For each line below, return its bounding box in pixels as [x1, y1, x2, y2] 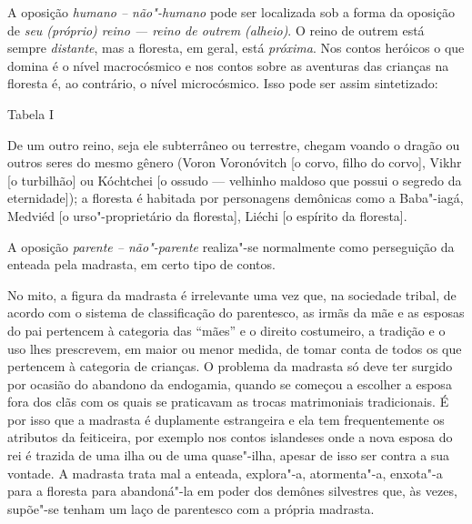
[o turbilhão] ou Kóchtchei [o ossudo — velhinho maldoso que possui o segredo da [7, 170, 462, 189]
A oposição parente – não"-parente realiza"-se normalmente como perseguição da [7, 237, 455, 256]
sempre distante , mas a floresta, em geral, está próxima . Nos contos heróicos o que [7, 38, 465, 57]
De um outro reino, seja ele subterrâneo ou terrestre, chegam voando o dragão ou [7, 135, 460, 154]
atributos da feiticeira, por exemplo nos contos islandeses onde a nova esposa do [7, 428, 453, 447]
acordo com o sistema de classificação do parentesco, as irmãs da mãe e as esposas [7, 303, 465, 322]
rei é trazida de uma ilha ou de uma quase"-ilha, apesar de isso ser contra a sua [7, 446, 450, 465]
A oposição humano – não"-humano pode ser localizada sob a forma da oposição [7, 3, 455, 21]
